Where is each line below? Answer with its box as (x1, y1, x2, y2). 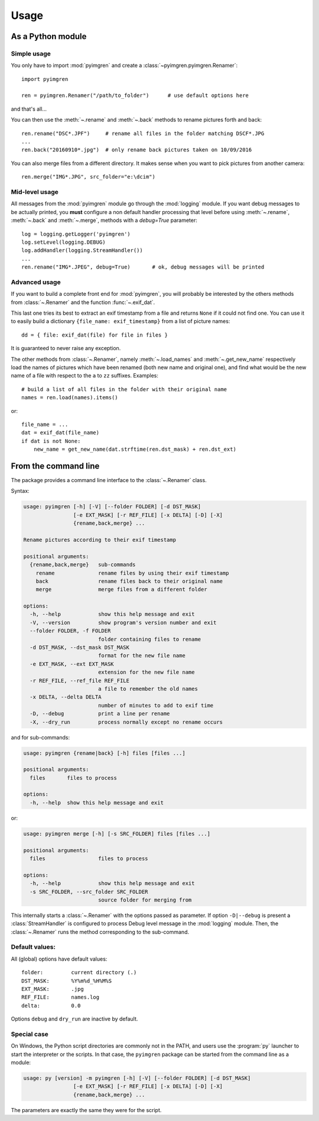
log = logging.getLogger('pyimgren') (21, 231, 131, 237)
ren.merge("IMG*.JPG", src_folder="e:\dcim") (21, 173, 156, 180)
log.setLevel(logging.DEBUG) (21, 238, 106, 245)
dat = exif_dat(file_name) (21, 429, 100, 436)
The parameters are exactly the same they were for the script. (11, 1106, 162, 1113)
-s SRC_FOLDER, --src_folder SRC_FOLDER (30, 888, 148, 895)
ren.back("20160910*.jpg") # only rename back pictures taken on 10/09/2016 (21, 147, 252, 153)
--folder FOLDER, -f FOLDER (30, 628, 111, 634)
